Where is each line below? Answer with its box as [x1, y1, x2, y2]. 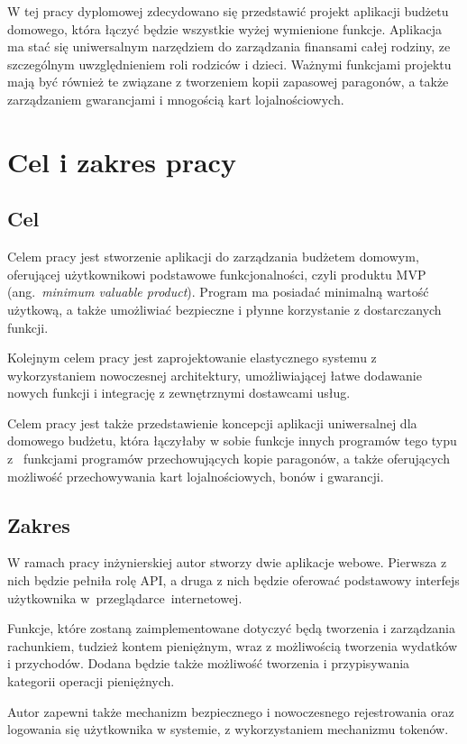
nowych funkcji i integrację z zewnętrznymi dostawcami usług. [7, 383, 351, 402]
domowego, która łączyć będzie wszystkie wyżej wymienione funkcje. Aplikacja [7, 19, 443, 38]
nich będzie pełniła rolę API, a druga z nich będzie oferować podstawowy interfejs [7, 571, 460, 590]
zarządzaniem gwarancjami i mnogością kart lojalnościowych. [7, 89, 344, 108]
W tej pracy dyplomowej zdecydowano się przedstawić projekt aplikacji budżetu [7, 2, 449, 20]
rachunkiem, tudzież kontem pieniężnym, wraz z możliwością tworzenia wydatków [7, 636, 458, 655]
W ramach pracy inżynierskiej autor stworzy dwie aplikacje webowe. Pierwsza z [7, 553, 447, 572]
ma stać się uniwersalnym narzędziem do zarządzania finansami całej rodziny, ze [7, 37, 451, 56]
